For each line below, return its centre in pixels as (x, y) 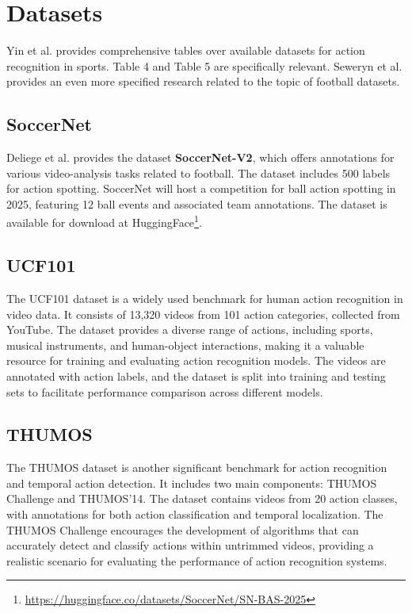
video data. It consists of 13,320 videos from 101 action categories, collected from (203, 314)
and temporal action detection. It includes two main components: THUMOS (192, 483)
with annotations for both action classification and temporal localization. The (195, 514)
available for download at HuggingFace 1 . (104, 221)
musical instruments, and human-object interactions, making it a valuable (185, 345)
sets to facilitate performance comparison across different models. (165, 391)
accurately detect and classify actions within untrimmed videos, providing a (190, 545)
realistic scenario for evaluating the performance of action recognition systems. (197, 560)
